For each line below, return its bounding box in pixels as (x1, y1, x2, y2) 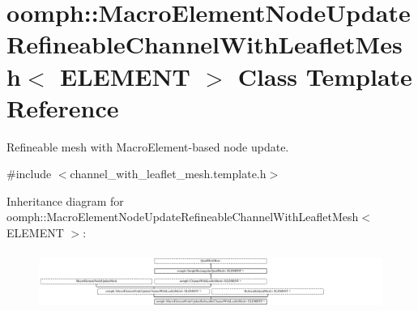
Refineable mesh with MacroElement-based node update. (6, 138, 289, 155)
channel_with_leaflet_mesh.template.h (70, 165, 267, 182)
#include (6, 165, 52, 182)
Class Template (237, 59, 412, 92)
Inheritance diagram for (6, 192, 124, 209)
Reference (6, 91, 119, 124)
